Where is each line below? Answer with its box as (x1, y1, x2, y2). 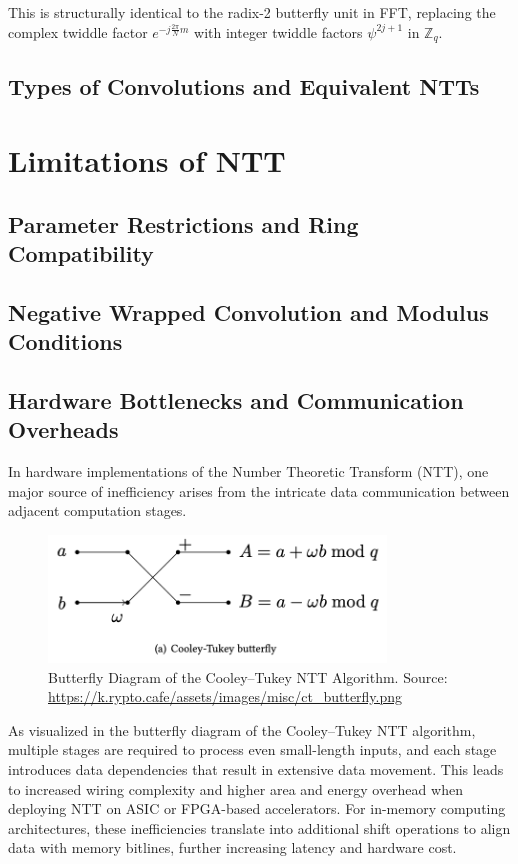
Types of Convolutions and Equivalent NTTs (8, 71, 480, 102)
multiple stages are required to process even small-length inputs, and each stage (8, 739, 497, 760)
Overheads (8, 414, 119, 445)
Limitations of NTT (8, 140, 286, 181)
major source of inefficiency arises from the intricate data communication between (8, 480, 510, 501)
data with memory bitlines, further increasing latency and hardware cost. (8, 837, 457, 858)
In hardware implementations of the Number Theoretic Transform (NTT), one (8, 461, 489, 482)
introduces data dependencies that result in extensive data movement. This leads (8, 758, 504, 779)
